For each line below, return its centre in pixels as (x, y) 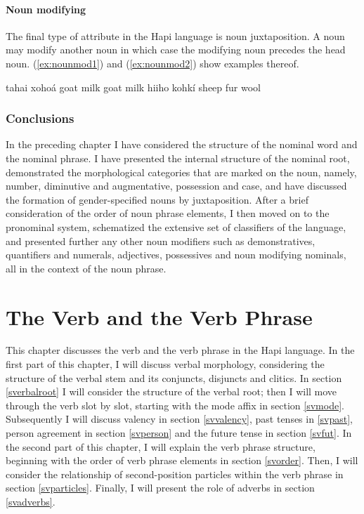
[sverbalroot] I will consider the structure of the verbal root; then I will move (171, 391)
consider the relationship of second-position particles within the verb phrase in (175, 474)
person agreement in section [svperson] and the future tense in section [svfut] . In (179, 433)
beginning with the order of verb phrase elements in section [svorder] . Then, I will (182, 460)
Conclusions (40, 118)
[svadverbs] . (31, 501)
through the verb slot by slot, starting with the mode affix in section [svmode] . (175, 405)
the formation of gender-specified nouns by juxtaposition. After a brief (157, 199)
